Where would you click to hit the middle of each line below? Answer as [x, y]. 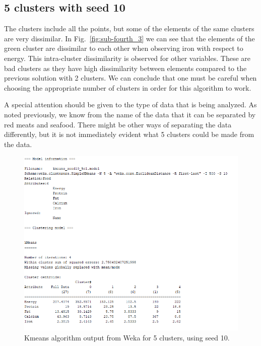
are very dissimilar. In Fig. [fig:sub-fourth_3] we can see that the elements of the [129, 38]
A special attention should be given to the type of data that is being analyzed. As [130, 105]
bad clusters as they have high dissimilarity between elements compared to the [125, 68]
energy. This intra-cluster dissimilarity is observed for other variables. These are [127, 58]
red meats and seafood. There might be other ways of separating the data [118, 124]
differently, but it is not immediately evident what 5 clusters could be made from [129, 134]
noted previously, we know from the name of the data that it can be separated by [130, 114]
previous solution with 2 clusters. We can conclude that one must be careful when [130, 78]
